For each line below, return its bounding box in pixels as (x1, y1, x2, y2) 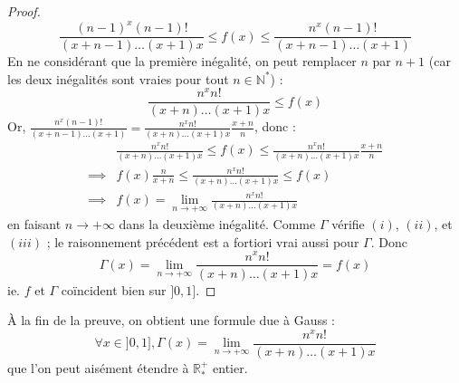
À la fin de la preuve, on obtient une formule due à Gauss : (7, 311, 335, 330)
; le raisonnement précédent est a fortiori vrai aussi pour (46, 232, 359, 251)
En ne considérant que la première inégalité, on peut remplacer (7, 52, 357, 71)
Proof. (7, 2, 41, 20)
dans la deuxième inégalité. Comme (119, 215, 316, 234)
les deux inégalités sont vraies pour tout (7, 69, 229, 88)
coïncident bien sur (61, 280, 167, 299)
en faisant (7, 215, 62, 234)
